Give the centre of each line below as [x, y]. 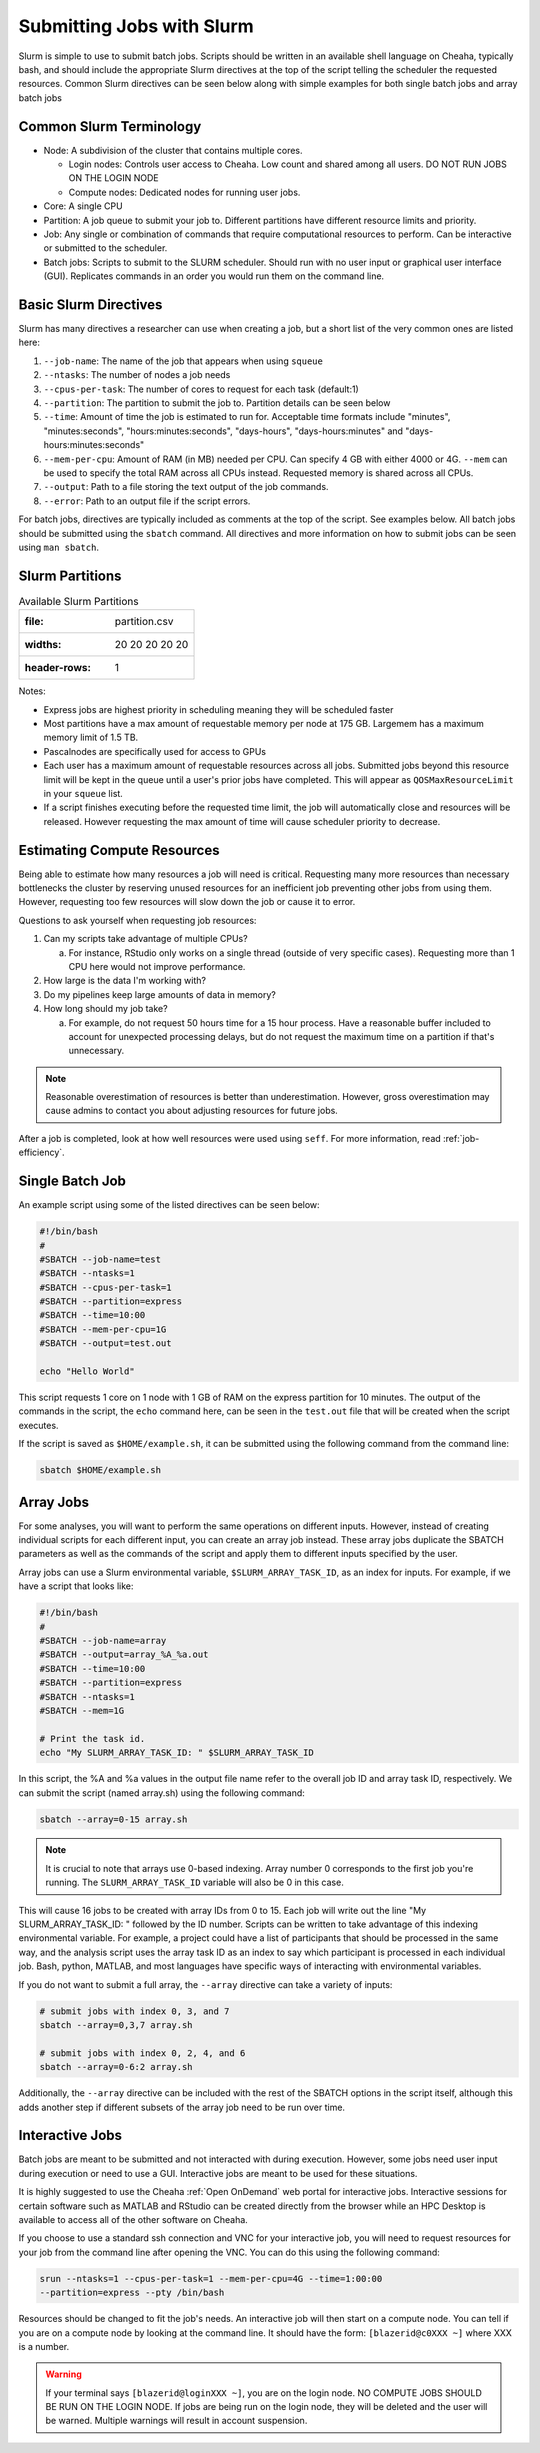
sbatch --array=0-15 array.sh [113, 1819]
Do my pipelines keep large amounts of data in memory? [160, 994]
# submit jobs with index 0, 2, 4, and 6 [142, 2053]
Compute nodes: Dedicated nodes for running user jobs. [184, 192]
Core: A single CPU [83, 206]
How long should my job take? [106, 1009]
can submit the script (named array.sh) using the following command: [161, 1792]
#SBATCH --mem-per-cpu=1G [103, 1329]
